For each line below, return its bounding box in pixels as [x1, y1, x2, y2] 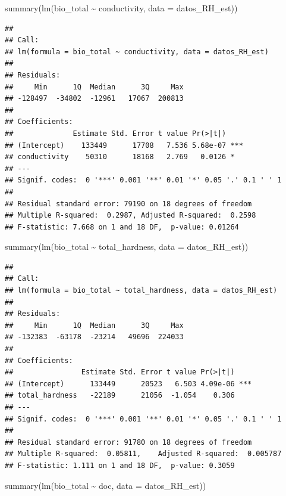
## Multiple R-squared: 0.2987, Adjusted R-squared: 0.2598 [5, 211, 256, 220]
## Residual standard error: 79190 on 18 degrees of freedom [5, 199, 252, 208]
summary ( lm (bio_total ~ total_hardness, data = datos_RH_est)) [5, 240, 249, 253]
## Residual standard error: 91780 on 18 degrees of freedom [5, 438, 252, 447]
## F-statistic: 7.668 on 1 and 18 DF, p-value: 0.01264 [5, 222, 239, 231]
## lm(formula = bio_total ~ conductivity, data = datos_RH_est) [5, 47, 269, 56]
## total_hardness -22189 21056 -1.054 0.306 [5, 391, 235, 400]
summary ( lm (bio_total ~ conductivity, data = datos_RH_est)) [5, 2, 238, 14]
